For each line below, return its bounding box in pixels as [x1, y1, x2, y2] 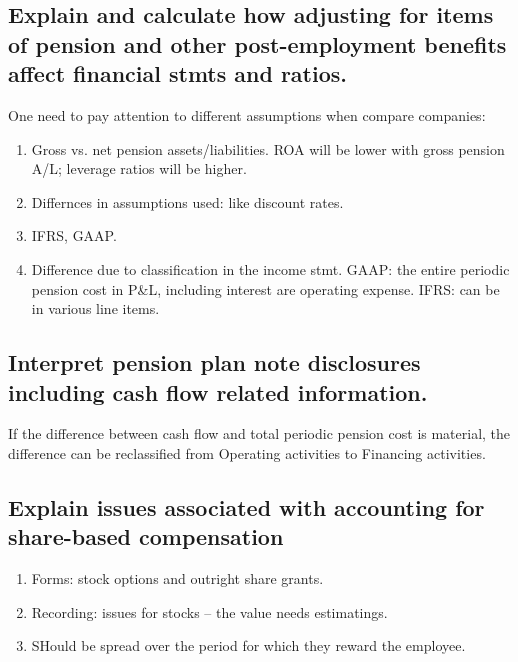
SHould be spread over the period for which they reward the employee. [31, 635, 466, 656]
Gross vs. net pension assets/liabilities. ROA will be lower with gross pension [31, 138, 505, 159]
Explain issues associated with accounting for [8, 491, 485, 522]
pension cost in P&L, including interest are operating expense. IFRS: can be [31, 278, 500, 299]
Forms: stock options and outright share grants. [31, 568, 324, 589]
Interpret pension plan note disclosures [8, 347, 421, 378]
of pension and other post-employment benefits [8, 28, 507, 59]
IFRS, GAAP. [31, 225, 117, 246]
